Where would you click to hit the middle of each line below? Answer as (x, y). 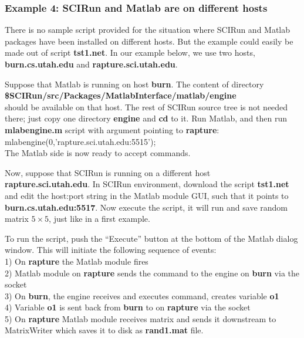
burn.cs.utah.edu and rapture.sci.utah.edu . (91, 64)
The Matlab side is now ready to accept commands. (98, 153)
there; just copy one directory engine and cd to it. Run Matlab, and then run (146, 118)
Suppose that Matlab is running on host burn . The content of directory (134, 84)
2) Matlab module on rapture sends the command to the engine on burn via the (152, 273)
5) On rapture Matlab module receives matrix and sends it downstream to (141, 318)
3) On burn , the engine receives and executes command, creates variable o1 (142, 295)
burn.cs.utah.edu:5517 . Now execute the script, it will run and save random (146, 207)
